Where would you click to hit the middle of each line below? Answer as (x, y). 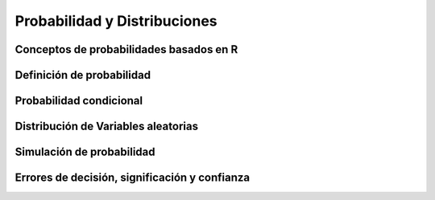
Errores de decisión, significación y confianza (132, 178)
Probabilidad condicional (79, 101)
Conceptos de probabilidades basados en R (126, 49)
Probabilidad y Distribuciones (116, 21)
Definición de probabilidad (83, 75)
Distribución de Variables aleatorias (107, 127)
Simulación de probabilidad (85, 152)
